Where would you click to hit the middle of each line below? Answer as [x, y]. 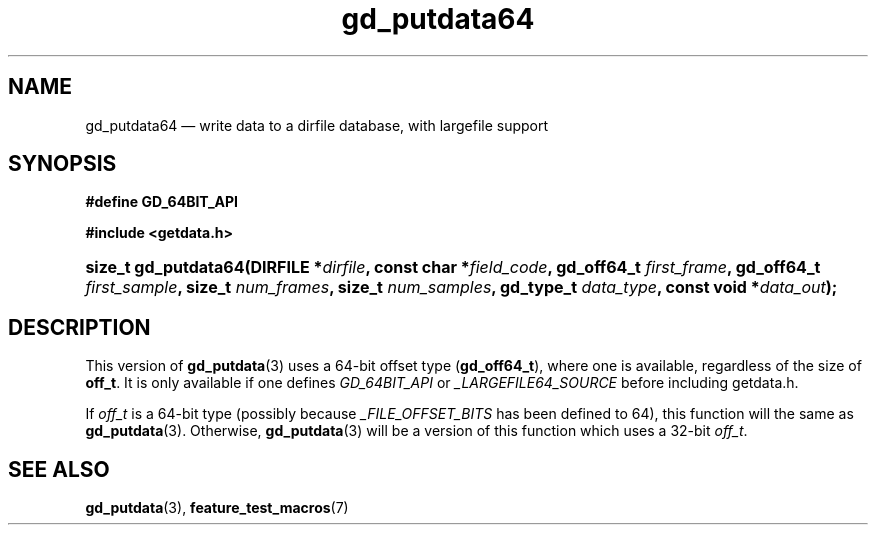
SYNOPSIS [62, 164]
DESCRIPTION [79, 327]
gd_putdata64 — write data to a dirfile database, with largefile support [317, 125]
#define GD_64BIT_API [162, 202]
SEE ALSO [59, 469]
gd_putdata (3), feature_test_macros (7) [217, 508]
